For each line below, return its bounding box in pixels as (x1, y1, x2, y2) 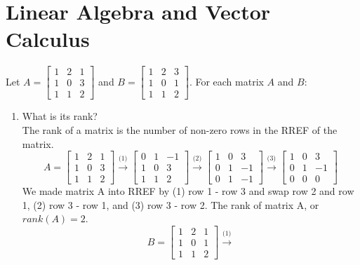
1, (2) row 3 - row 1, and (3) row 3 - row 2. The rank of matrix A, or (22, 197, 319, 212)
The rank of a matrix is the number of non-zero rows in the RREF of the (22, 123, 338, 137)
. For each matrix (189, 74, 264, 88)
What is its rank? (22, 109, 98, 123)
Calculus (6, 25, 90, 53)
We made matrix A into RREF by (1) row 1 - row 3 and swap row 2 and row (22, 184, 354, 198)
